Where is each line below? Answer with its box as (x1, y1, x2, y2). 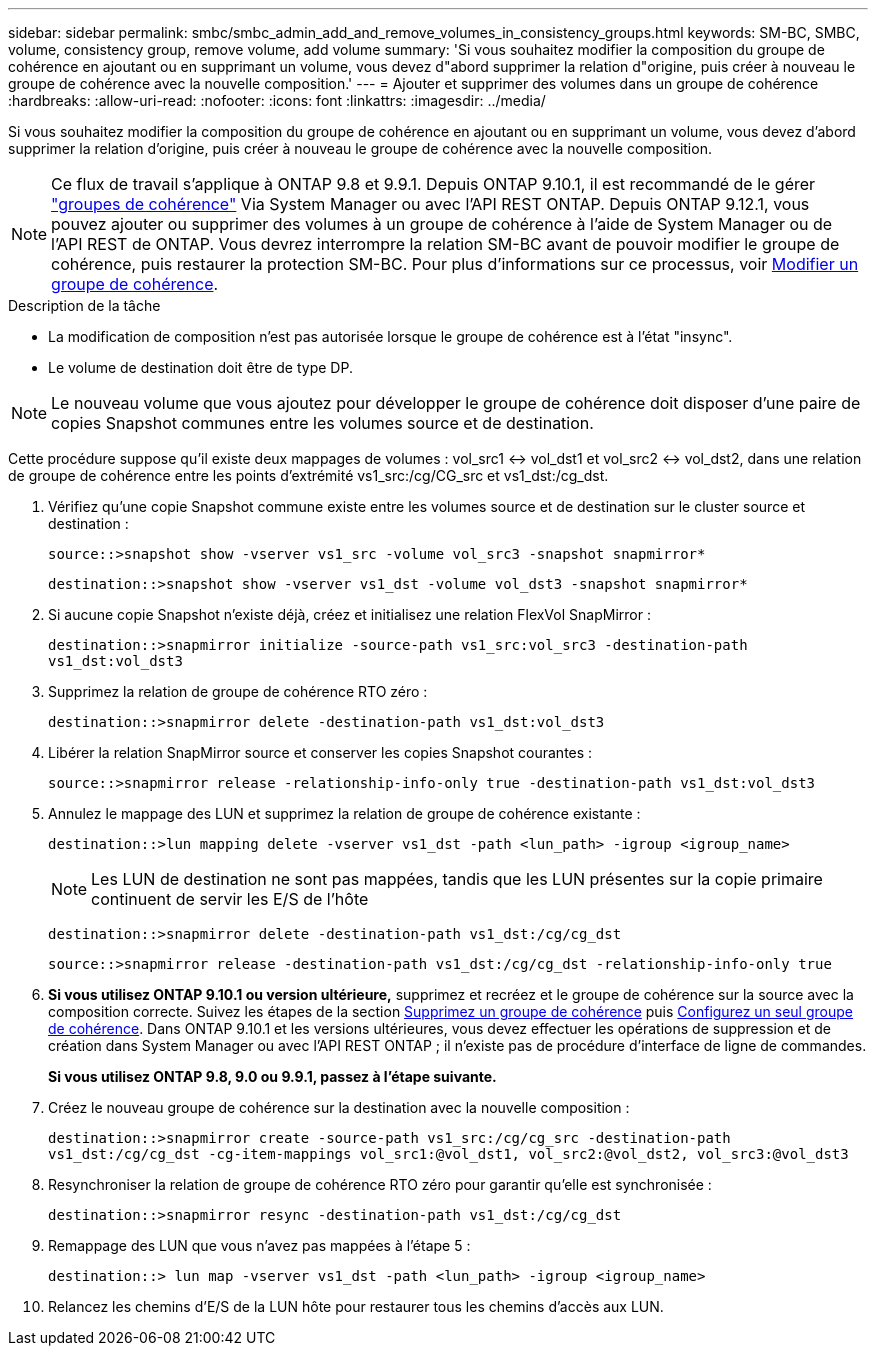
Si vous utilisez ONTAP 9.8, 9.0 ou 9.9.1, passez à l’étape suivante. (48, 1068, 497, 1085)
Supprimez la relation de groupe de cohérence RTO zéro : (48, 683, 428, 700)
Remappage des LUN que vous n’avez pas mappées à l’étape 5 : (48, 1237, 471, 1254)
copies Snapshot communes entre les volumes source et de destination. (51, 413, 594, 433)
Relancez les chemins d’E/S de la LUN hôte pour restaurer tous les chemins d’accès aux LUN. (48, 1298, 664, 1315)
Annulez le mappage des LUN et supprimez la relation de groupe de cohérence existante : (48, 805, 641, 822)
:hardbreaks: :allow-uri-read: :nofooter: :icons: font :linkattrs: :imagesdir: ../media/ (8, 92, 546, 109)
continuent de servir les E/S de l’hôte (91, 889, 369, 909)
